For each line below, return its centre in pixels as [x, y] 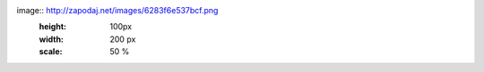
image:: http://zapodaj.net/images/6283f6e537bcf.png [117, 10]
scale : [51, 52]
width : [52, 39]
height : [53, 27]
